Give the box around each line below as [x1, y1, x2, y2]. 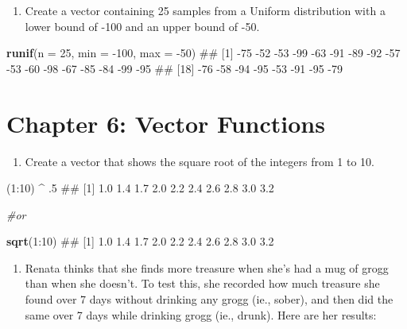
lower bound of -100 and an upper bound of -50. [25, 17, 260, 34]
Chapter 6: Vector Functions [6, 106, 325, 139]
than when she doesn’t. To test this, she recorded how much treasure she [25, 275, 380, 292]
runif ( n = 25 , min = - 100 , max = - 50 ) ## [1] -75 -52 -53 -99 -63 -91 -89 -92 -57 [6, 45, 401, 61]
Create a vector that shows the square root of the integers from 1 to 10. [25, 153, 374, 169]
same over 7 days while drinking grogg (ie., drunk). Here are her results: [25, 306, 377, 323]
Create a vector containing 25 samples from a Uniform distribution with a [25, 2, 386, 18]
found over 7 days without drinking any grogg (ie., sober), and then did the [25, 291, 393, 308]
